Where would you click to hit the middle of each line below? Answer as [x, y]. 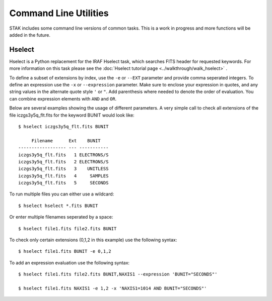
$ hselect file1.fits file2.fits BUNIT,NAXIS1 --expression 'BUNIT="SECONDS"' [118, 274]
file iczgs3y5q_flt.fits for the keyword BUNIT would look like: [72, 115]
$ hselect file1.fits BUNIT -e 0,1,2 [65, 252]
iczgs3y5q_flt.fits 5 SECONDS [63, 183]
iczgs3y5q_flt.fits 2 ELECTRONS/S [63, 162]
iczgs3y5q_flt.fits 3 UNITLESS [63, 169]
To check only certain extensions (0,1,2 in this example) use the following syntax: [93, 240]
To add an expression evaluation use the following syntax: [70, 263]
